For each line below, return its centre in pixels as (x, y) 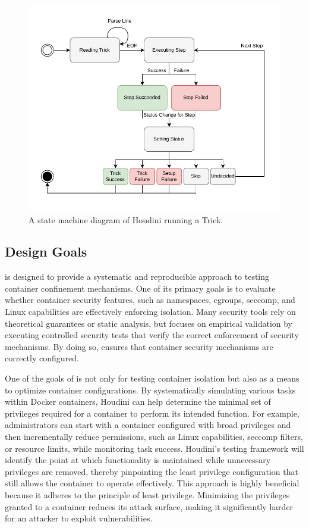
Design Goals (46, 251)
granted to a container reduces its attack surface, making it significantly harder (149, 506)
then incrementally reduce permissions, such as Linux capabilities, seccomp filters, (154, 437)
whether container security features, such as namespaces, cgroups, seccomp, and (150, 300)
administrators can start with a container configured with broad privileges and (148, 425)
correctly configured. (42, 358)
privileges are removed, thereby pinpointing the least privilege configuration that (152, 471)
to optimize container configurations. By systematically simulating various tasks (150, 390)
